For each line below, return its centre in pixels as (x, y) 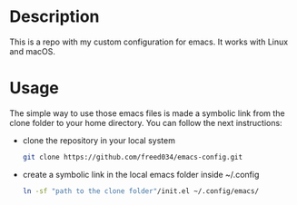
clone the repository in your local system (99, 140)
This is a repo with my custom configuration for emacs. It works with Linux (149, 42)
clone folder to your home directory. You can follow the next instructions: (146, 122)
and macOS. (33, 51)
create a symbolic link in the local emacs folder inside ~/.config (141, 174)
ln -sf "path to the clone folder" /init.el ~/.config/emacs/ (141, 191)
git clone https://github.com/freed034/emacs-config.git (133, 157)
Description (54, 17)
